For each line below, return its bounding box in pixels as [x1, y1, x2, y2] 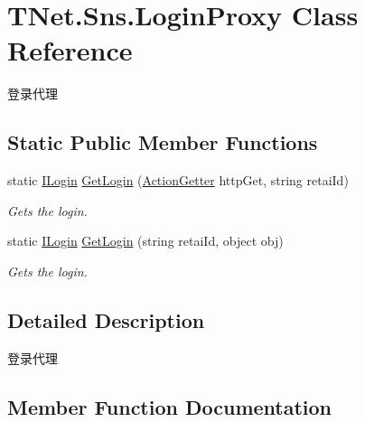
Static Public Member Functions [7, 128, 318, 156]
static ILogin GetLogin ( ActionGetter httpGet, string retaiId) [7, 171, 349, 190]
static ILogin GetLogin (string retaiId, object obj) [7, 231, 284, 250]
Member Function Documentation [7, 392, 332, 420]
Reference [7, 32, 133, 69]
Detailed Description [7, 305, 205, 333]
